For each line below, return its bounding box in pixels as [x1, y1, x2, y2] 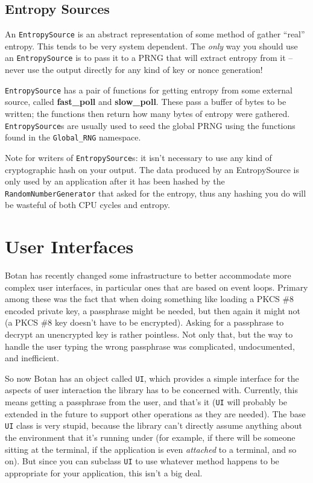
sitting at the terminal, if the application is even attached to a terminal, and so [5, 443, 297, 455]
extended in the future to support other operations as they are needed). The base [5, 407, 306, 420]
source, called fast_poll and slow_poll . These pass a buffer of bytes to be [5, 95, 286, 108]
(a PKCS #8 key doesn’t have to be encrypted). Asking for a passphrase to [5, 316, 284, 329]
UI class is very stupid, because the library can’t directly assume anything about [5, 419, 302, 432]
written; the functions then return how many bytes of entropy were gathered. [5, 107, 290, 119]
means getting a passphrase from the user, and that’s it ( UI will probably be [5, 396, 288, 408]
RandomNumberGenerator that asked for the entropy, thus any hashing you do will [5, 186, 306, 199]
